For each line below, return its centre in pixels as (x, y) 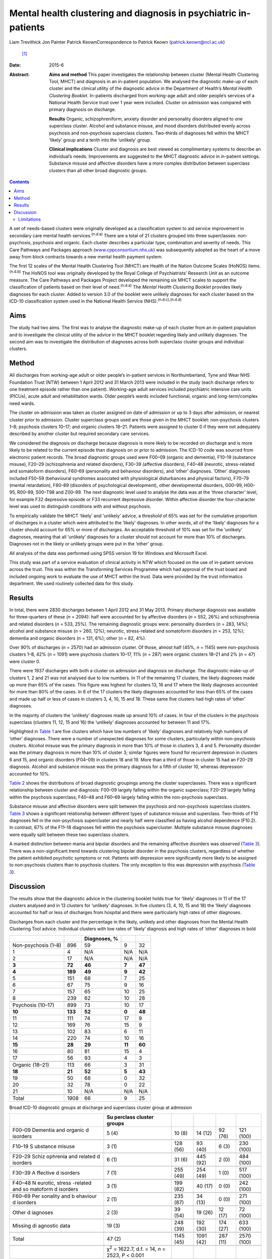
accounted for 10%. (30, 774)
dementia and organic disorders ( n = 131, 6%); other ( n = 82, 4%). (78, 638)
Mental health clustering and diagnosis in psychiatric (123, 13)
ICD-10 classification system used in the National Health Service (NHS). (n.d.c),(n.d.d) (95, 301)
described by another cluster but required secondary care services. (80, 434)
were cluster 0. (25, 661)
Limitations (30, 219)
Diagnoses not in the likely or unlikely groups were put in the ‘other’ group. (86, 544)
